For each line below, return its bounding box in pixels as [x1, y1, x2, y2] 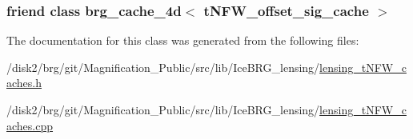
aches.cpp [6, 117, 54, 133]
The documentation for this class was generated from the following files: [6, 32, 359, 49]
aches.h [6, 74, 42, 91]
